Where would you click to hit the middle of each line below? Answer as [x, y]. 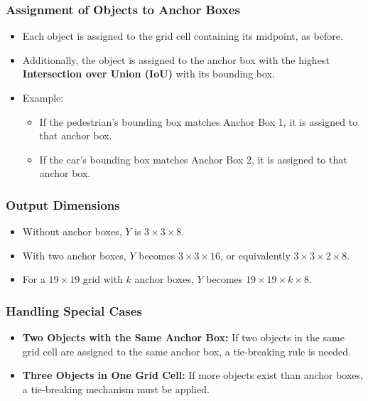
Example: [43, 97]
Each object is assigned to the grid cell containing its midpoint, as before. [183, 36]
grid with [103, 279]
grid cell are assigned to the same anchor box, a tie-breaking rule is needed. [186, 351]
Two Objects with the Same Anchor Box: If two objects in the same [183, 337]
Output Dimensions [63, 204]
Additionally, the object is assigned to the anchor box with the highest [176, 59]
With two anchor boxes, [74, 255]
